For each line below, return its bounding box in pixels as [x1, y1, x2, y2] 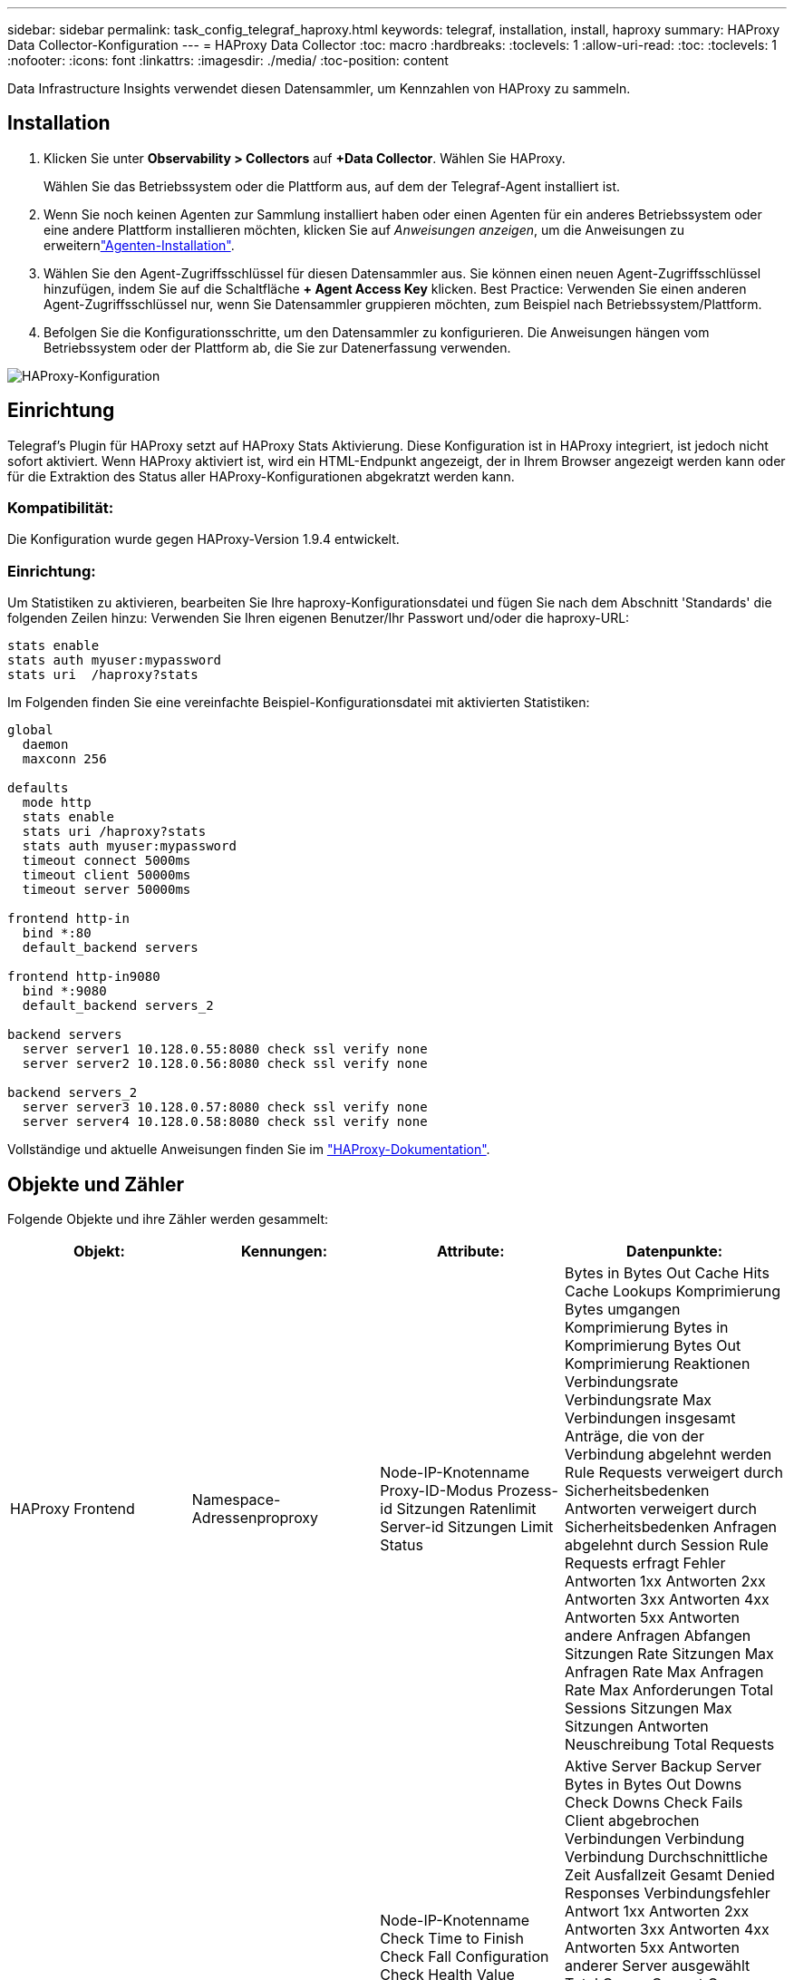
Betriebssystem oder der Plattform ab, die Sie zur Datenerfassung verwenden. [44, 339, 511, 355]
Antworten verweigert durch [565, 1500, 758, 1519]
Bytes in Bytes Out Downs [565, 1775, 742, 1794]
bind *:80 [22, 926, 92, 941]
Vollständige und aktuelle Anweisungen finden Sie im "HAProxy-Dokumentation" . [7, 1141, 490, 1158]
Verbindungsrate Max [565, 1391, 712, 1410]
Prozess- [497, 1481, 558, 1500]
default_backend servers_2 [22, 998, 214, 1014]
